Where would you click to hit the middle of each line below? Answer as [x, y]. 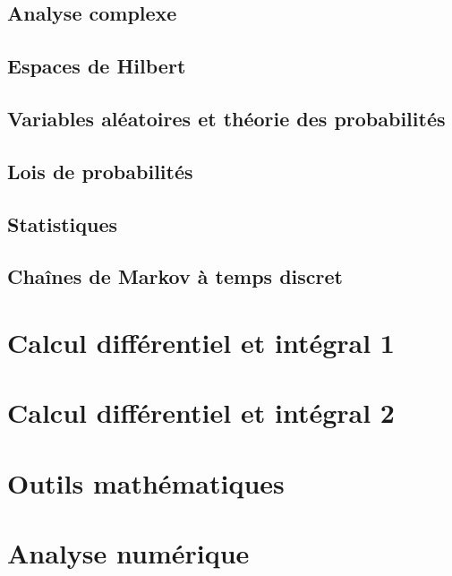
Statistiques [63, 224]
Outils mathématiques [146, 482]
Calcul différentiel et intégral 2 [201, 413]
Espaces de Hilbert [97, 66]
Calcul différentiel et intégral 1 [201, 342]
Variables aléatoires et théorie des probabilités [226, 118]
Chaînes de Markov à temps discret [175, 276]
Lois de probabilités [100, 171]
